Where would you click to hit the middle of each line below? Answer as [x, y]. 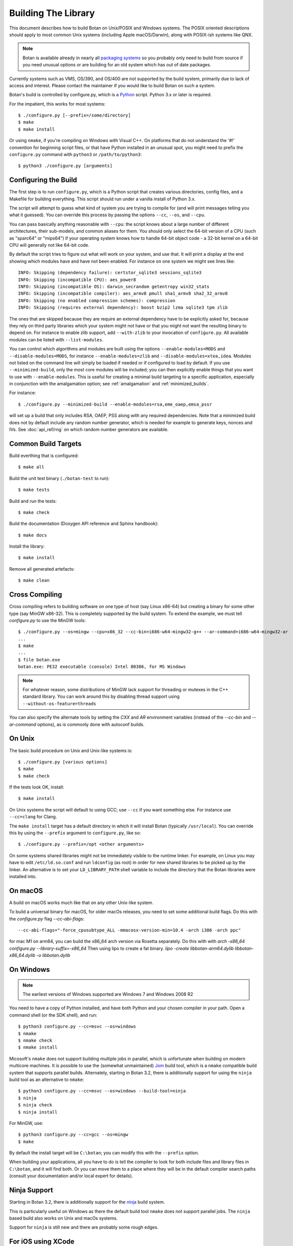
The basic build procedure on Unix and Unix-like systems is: [71, 751]
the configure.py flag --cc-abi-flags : [47, 919]
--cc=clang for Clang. [33, 817]
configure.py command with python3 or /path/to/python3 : [75, 155]
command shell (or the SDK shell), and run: [53, 1015]
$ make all [31, 467]
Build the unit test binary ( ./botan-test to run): [59, 478]
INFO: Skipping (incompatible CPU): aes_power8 [77, 280]
